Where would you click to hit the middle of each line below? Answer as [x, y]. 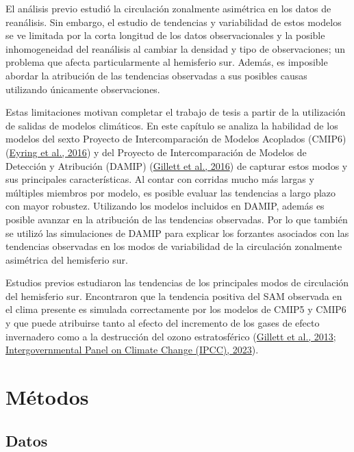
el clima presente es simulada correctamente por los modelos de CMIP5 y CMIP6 [176, 309]
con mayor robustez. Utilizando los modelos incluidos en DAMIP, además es [165, 206]
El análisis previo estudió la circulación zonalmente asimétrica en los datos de [168, 8]
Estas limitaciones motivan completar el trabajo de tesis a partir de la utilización [176, 112]
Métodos [47, 397]
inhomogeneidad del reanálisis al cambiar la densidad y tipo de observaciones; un [175, 48]
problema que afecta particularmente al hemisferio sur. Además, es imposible [167, 62]
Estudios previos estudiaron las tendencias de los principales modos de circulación [177, 282]
